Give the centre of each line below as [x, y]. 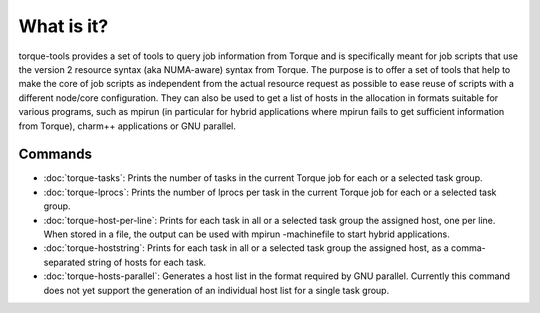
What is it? [63, 26]
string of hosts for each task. [147, 262]
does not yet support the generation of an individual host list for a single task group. [216, 290]
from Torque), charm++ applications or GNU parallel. [127, 126]
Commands [55, 154]
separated [64, 262]
